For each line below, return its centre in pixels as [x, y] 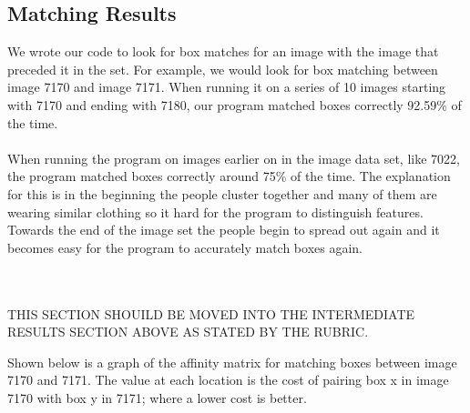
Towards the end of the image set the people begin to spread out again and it [224, 230]
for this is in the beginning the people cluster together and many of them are [222, 193]
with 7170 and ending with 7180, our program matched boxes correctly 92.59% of [235, 104]
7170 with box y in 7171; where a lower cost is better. [157, 397]
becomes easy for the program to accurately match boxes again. [185, 247]
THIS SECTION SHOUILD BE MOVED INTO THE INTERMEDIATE [211, 313]
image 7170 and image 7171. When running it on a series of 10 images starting [227, 87]
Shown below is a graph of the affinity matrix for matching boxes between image [232, 362]
